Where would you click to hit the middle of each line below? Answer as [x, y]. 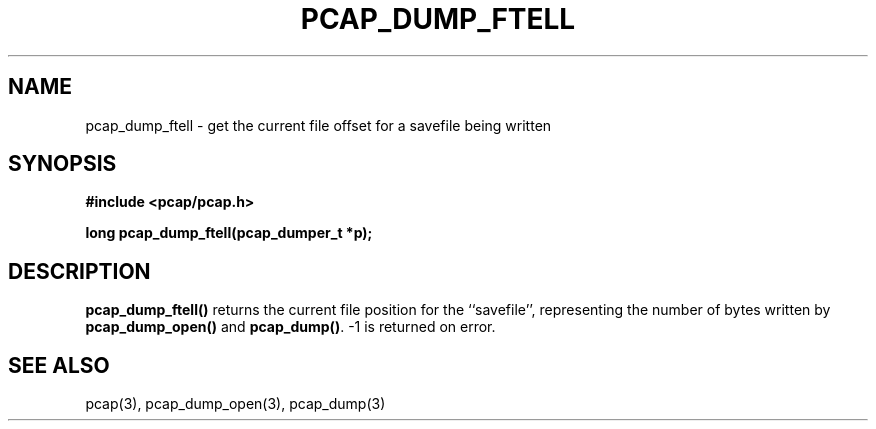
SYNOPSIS [62, 164]
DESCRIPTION [79, 271]
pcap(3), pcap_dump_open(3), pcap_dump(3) [235, 404]
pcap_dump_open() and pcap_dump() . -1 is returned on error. [290, 327]
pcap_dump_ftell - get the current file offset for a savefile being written [318, 125]
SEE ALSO [59, 365]
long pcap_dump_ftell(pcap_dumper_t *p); [229, 233]
